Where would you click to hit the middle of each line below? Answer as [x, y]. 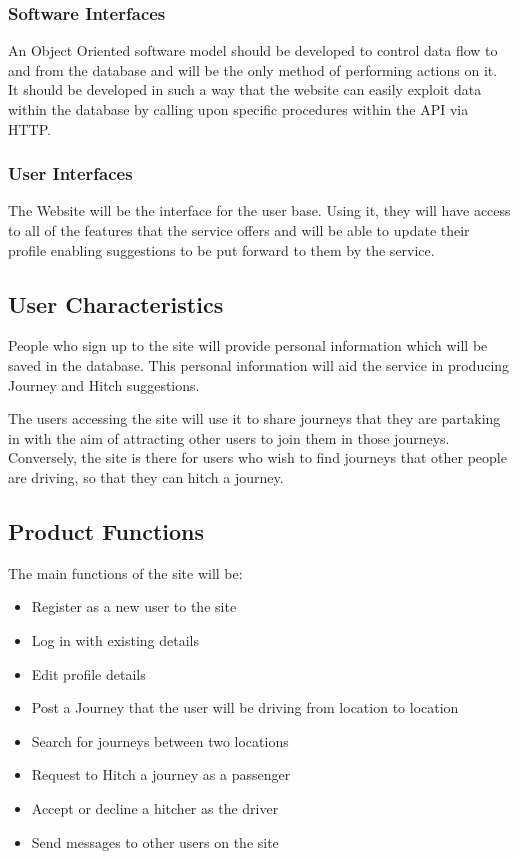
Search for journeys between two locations [160, 740]
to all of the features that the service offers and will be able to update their [239, 230]
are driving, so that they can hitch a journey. [146, 476]
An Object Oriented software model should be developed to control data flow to [253, 50]
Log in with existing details [115, 639]
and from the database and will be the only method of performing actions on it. [253, 69]
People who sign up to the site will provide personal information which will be [248, 345]
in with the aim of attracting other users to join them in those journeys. [229, 437]
